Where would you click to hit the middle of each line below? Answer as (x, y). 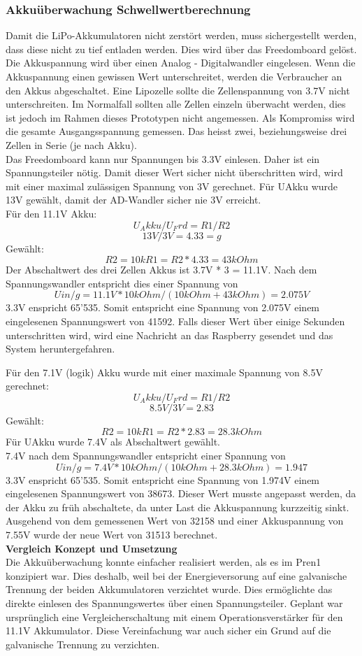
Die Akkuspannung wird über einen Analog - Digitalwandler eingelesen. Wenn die (181, 63)
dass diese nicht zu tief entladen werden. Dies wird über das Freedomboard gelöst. (181, 49)
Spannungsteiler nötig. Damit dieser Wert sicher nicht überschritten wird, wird (174, 172)
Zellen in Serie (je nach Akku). (71, 144)
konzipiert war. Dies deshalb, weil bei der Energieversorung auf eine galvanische (176, 575)
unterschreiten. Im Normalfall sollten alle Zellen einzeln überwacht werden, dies (176, 104)
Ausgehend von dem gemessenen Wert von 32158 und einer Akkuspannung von (175, 521)
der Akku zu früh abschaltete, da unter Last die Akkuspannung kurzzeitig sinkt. (178, 507)
